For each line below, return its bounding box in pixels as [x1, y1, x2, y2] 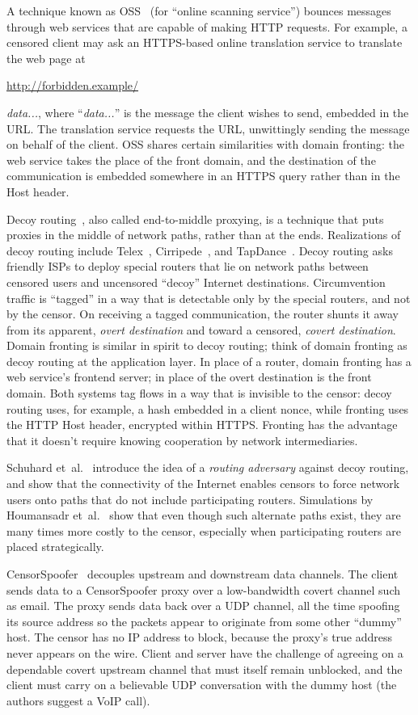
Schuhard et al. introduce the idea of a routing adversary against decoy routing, [6, 459, 409, 476]
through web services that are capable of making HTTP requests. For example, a [6, 18, 407, 35]
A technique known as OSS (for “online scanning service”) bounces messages [6, 2, 391, 19]
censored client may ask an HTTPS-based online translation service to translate [6, 34, 403, 51]
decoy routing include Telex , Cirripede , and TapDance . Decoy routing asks [6, 242, 393, 259]
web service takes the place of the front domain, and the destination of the [6, 151, 376, 168]
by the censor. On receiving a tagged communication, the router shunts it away [6, 305, 399, 322]
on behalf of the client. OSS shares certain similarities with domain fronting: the [6, 136, 405, 153]
